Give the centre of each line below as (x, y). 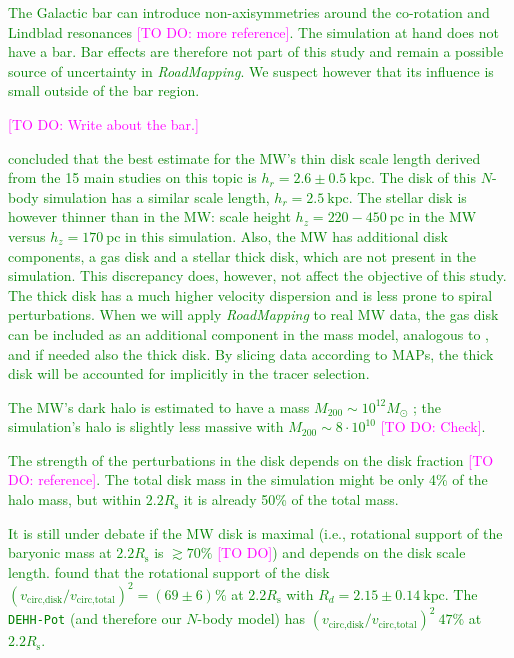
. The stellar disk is (407, 196)
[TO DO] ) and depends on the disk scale (341, 552)
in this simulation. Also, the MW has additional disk (286, 235)
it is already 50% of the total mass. (291, 499)
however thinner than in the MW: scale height (149, 216)
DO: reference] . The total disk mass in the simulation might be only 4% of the (248, 479)
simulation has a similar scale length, (156, 196)
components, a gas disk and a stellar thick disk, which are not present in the (242, 255)
